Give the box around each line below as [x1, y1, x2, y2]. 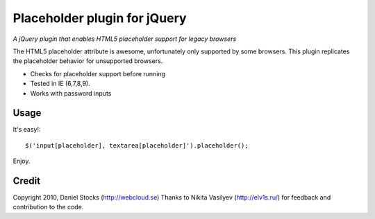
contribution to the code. [12, 203, 84, 211]
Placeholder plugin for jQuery [12, 10, 187, 26]
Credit [12, 175, 41, 186]
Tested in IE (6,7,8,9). [30, 80, 90, 88]
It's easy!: [12, 125, 41, 134]
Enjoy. [12, 157, 31, 166]
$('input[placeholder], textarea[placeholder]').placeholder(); [25, 141, 249, 149]
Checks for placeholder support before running [30, 69, 166, 78]
